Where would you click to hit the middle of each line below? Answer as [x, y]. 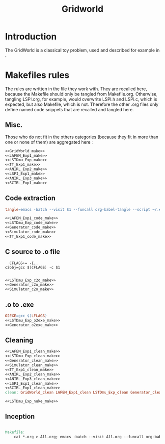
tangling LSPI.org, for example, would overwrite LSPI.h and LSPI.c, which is [81, 99]
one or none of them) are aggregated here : [49, 142]
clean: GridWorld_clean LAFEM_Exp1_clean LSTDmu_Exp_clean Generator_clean [84, 393]
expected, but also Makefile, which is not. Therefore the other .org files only [82, 104]
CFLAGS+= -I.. [24, 263]
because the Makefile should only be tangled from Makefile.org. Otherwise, [82, 94]
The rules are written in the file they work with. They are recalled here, [76, 89]
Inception [20, 417]
